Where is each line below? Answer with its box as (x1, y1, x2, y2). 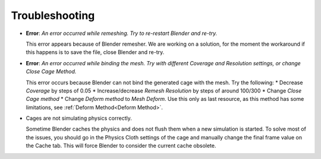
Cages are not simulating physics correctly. (26, 115, 132, 122)
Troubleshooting (11, 9, 95, 22)
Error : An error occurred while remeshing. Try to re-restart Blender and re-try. (26, 30, 218, 37)
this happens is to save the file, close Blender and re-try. (26, 49, 165, 56)
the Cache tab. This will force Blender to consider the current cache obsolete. (26, 142, 216, 150)
